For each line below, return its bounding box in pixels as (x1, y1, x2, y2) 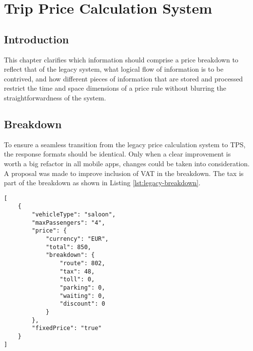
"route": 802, (59, 259, 105, 267)
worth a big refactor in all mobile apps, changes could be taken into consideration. (4, 158, 250, 168)
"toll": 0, (59, 276, 95, 283)
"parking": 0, (59, 284, 105, 291)
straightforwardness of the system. (4, 92, 106, 102)
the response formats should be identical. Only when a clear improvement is (4, 149, 231, 159)
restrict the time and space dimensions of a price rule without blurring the (4, 83, 226, 93)
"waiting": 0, (59, 292, 105, 299)
